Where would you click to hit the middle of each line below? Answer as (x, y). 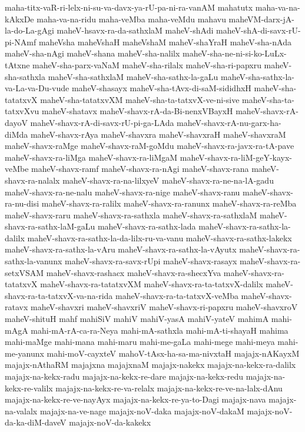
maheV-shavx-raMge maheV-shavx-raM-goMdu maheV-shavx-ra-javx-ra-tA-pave (150, 146)
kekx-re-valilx (29, 388)
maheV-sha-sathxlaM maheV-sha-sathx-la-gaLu (133, 76)
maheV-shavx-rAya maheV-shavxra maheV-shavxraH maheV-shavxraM (158, 134)
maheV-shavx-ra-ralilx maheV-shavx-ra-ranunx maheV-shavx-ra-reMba (169, 203)
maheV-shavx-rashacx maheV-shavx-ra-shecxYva (134, 272)
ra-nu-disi (22, 203)
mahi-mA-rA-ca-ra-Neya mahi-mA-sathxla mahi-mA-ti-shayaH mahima (160, 330)
